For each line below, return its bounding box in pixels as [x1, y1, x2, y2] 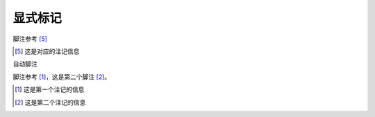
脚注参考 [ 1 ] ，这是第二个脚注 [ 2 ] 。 [12, 73, 111, 81]
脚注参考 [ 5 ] [12, 35, 48, 43]
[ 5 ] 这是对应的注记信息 [15, 47, 80, 55]
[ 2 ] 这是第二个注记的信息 [15, 98, 86, 107]
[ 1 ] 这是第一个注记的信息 [15, 85, 85, 93]
